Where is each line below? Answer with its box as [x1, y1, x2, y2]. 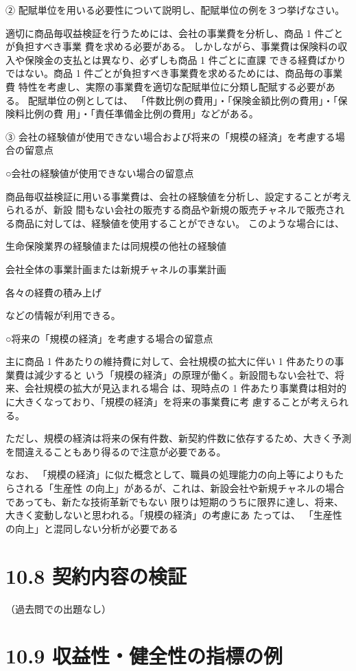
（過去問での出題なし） [5, 601, 111, 615]
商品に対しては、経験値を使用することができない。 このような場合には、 [14, 215, 344, 230]
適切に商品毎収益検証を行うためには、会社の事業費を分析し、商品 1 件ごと [5, 25, 344, 40]
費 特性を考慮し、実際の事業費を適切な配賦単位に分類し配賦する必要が [5, 79, 326, 93]
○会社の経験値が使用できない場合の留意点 [5, 165, 194, 180]
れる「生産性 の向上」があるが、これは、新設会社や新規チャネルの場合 [24, 481, 345, 495]
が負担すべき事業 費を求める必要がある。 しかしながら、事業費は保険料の [5, 39, 338, 54]
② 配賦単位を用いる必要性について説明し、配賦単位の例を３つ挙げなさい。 [5, 3, 345, 16]
